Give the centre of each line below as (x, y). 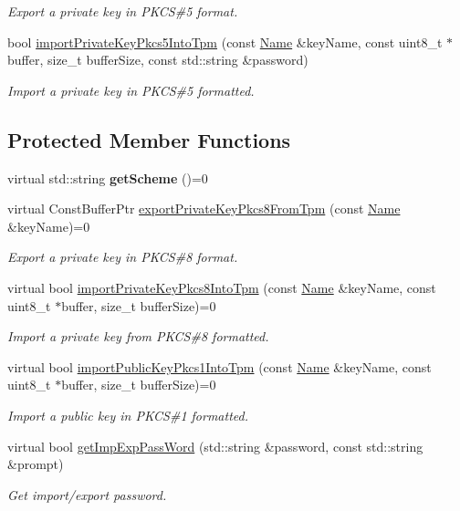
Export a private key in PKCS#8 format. (123, 257)
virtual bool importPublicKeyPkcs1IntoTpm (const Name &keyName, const (220, 366)
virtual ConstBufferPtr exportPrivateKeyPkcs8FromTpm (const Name (204, 209)
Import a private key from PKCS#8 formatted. (138, 336)
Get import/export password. (87, 494)
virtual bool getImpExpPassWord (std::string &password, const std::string (215, 446)
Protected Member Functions (149, 139)
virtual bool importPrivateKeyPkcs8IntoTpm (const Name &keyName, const (222, 287)
